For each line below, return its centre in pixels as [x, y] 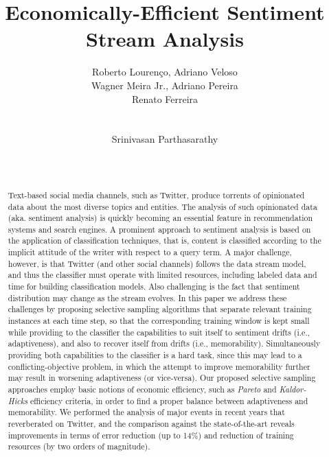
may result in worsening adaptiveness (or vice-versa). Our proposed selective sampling [162, 378]
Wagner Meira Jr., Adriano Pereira [165, 85]
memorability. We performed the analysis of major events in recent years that [146, 412]
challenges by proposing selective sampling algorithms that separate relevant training [160, 309]
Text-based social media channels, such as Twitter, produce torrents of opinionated [156, 195]
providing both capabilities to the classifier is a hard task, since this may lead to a [155, 355]
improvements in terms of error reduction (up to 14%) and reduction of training [151, 435]
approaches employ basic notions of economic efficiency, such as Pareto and [142, 389]
